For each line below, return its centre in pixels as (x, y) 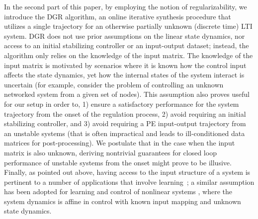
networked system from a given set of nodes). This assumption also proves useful (127, 94)
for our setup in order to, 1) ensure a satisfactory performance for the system (122, 104)
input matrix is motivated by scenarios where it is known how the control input (125, 65)
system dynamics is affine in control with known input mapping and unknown (123, 201)
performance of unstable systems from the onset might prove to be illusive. (118, 162)
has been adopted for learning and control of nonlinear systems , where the (118, 191)
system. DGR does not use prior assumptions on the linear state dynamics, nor (125, 36)
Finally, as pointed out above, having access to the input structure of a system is (127, 172)
